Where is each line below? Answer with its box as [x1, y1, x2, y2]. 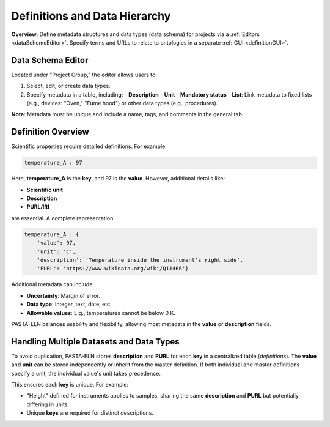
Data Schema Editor [11, 55, 89, 65]
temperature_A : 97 [24, 159, 82, 166]
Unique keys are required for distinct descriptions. [26, 409, 154, 417]
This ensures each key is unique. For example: [11, 381, 129, 388]
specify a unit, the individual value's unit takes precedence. [11, 369, 161, 377]
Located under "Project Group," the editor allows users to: [11, 71, 157, 78]
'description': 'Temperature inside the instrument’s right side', [37, 257, 244, 263]
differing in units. [26, 401, 70, 408]
